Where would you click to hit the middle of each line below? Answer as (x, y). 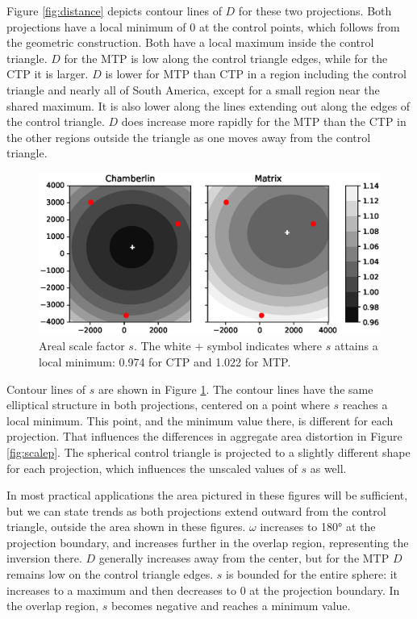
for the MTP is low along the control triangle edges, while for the (226, 58)
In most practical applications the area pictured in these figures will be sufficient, (207, 495)
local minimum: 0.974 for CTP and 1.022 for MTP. (165, 361)
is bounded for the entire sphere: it (312, 574)
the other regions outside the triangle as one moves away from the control (189, 137)
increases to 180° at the (318, 527)
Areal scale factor (82, 346)
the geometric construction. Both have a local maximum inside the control (190, 42)
